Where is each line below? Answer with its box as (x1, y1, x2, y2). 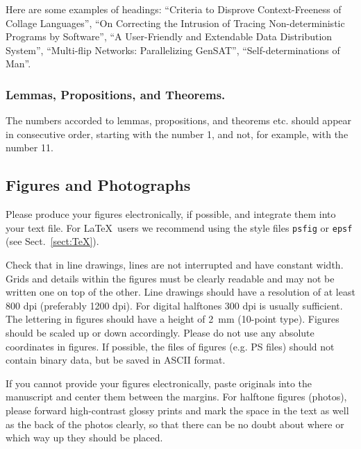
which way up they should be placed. (6, 430, 163, 445)
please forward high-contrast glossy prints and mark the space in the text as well (6, 403, 349, 417)
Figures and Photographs (6, 174, 191, 196)
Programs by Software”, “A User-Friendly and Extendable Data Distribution (6, 29, 333, 44)
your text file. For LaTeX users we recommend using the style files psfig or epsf (6, 220, 353, 235)
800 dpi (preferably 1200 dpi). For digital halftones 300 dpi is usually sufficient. (6, 298, 343, 312)
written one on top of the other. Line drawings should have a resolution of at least (6, 285, 355, 299)
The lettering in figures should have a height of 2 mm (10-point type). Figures (6, 312, 339, 326)
